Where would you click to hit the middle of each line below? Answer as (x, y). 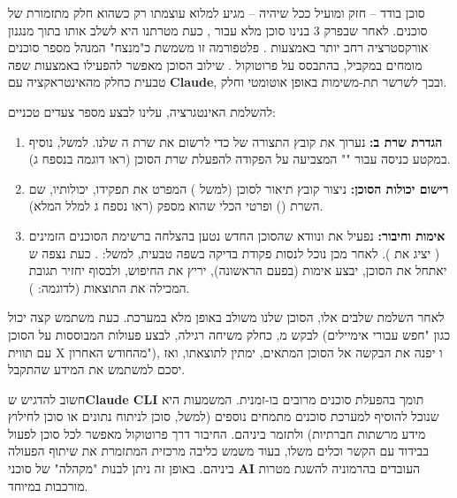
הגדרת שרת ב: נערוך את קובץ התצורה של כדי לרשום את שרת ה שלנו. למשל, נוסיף (236, 141)
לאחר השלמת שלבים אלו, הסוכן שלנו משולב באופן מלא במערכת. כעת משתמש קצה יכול (226, 317)
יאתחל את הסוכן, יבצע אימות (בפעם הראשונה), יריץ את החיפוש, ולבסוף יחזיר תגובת (238, 270)
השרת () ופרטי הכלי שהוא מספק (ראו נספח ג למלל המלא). (176, 206)
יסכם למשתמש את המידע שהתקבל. (97, 369)
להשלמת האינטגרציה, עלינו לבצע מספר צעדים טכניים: (142, 111)
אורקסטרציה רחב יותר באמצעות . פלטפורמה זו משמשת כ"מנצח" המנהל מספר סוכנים (218, 47)
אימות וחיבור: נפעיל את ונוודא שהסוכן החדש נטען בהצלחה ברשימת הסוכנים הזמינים (237, 235)
